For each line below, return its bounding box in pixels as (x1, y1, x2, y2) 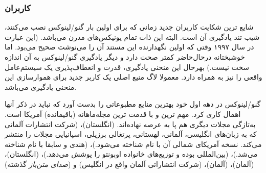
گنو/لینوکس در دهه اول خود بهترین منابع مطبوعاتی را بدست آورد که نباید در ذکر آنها (5, 98, 261, 109)
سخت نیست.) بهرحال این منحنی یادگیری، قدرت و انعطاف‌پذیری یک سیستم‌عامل (5, 61, 250, 72)
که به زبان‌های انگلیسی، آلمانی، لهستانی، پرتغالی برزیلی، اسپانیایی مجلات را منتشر (5, 129, 257, 139)
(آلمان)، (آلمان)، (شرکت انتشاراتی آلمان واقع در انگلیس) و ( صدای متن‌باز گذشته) (5, 158, 254, 169)
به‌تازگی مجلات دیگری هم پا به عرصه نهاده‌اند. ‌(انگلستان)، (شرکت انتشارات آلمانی (5, 118, 256, 129)
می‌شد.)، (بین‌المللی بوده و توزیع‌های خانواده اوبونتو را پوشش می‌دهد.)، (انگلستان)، (5, 149, 258, 159)
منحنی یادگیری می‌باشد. (5, 81, 77, 92)
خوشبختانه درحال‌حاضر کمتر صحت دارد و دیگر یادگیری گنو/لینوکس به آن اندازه (5, 52, 245, 62)
